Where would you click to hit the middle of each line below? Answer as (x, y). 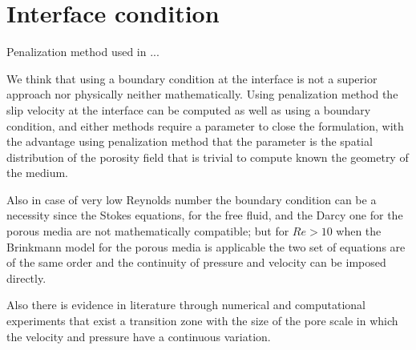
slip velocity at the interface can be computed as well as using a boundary (189, 109)
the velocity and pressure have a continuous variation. (139, 336)
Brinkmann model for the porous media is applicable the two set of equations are (206, 246)
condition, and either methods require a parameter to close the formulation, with (205, 125)
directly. (26, 278)
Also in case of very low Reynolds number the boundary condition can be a (192, 199)
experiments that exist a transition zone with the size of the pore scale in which (202, 321)
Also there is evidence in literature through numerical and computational (186, 305)
